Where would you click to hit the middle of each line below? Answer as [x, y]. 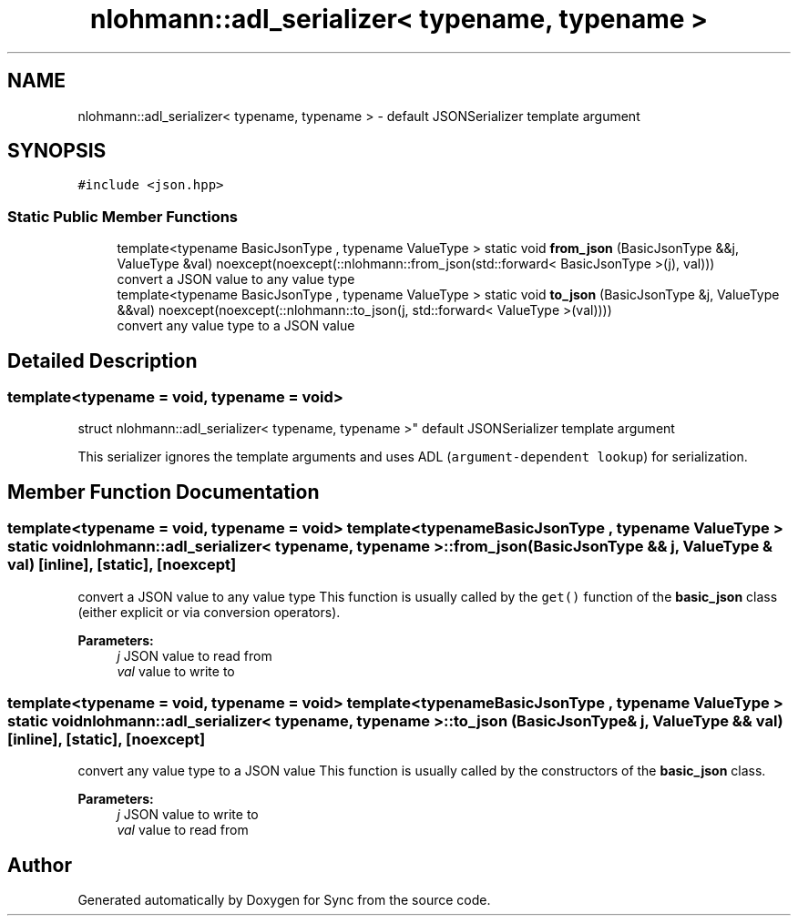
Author [40, 865]
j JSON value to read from [194, 655]
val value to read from [183, 830]
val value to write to [176, 671]
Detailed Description [102, 360]
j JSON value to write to [188, 815]
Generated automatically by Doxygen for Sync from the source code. [284, 900]
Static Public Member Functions [123, 216]
